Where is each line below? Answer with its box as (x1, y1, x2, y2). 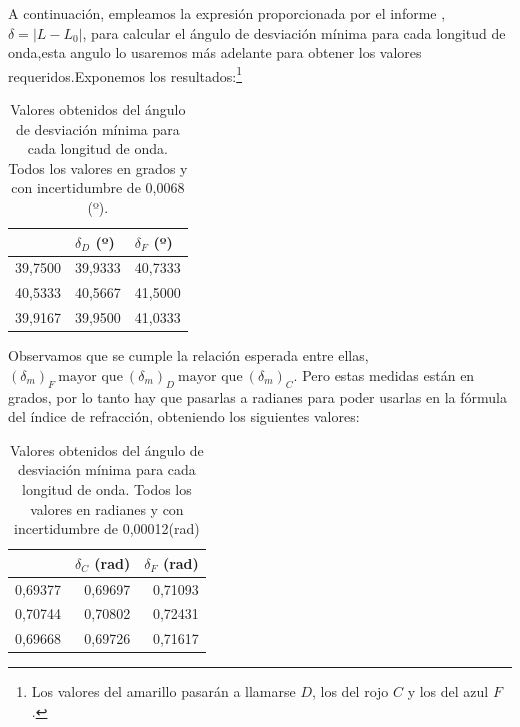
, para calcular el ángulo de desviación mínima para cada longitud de (82, 22, 506, 43)
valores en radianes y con (30, 498, 184, 519)
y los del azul (407, 681, 489, 702)
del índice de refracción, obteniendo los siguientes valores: (8, 406, 360, 427)
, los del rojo (311, 681, 389, 702)
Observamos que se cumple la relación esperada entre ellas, (8, 345, 369, 366)
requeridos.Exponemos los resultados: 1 (8, 62, 243, 86)
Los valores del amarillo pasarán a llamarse (31, 681, 296, 702)
